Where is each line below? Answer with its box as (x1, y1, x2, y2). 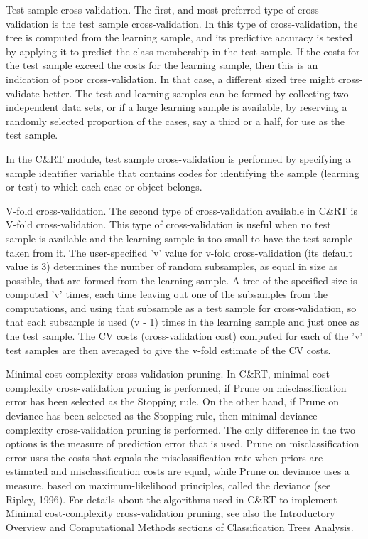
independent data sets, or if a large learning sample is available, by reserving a (6, 100, 347, 114)
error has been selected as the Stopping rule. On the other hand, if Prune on (6, 394, 339, 409)
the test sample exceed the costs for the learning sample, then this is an (6, 58, 318, 73)
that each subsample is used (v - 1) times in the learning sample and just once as (6, 314, 359, 329)
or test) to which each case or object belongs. (6, 179, 202, 194)
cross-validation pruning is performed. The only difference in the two (56, 422, 355, 437)
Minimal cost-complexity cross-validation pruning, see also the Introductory (6, 506, 335, 521)
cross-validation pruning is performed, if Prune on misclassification (56, 380, 347, 395)
